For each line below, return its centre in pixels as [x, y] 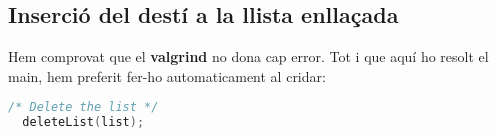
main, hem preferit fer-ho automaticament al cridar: [167, 75]
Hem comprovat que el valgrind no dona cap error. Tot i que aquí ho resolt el [248, 56]
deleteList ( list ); [83, 122]
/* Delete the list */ [83, 107]
